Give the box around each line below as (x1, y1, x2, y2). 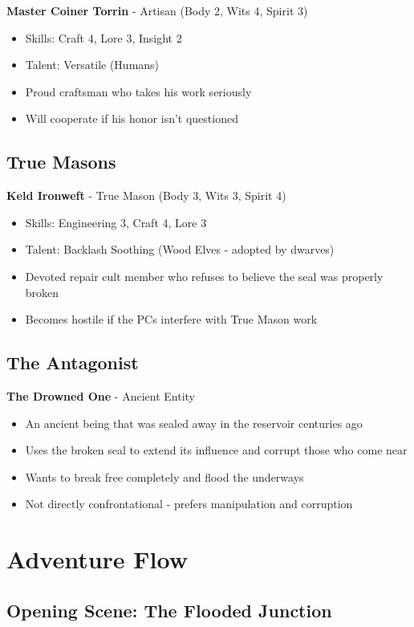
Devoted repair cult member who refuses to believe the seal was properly (25, 267, 384, 284)
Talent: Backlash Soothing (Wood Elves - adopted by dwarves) (25, 241, 335, 258)
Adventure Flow (6, 543, 189, 576)
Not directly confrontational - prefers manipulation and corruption (25, 495, 353, 512)
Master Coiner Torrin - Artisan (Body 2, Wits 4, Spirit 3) (6, 2, 308, 18)
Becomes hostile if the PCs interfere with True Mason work (25, 311, 318, 328)
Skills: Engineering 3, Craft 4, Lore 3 (25, 214, 207, 230)
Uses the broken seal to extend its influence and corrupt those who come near (25, 442, 408, 458)
